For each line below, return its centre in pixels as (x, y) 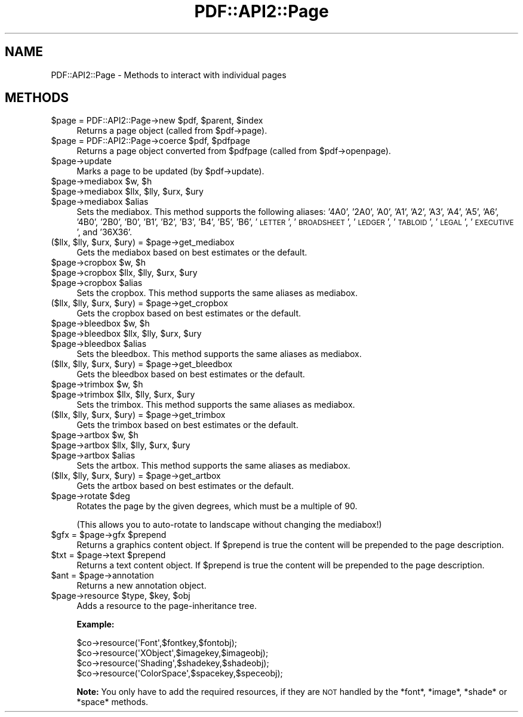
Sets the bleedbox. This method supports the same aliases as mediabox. (219, 354)
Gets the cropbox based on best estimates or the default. (189, 313)
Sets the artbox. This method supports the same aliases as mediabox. (213, 466)
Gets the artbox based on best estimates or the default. (185, 486)
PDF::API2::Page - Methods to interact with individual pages (169, 75)
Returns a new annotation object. (141, 586)
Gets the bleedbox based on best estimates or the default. (191, 374)
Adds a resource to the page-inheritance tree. (167, 606)
